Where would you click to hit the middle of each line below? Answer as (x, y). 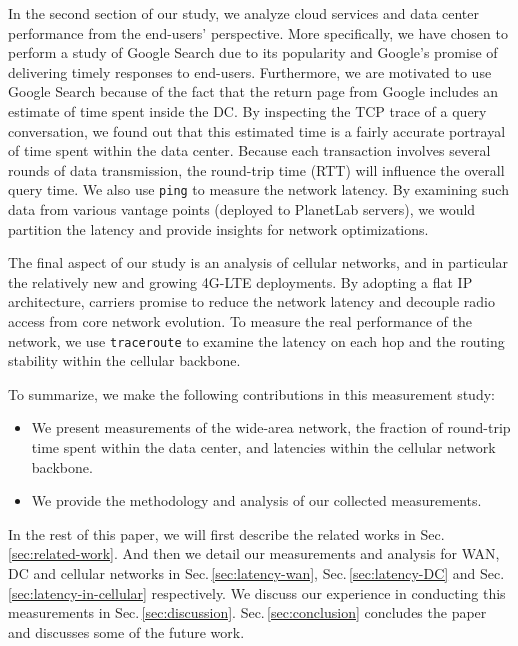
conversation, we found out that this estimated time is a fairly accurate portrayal (257, 130)
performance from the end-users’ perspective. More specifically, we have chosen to (258, 32)
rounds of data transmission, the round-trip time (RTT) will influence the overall (256, 169)
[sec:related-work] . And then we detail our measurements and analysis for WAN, (254, 553)
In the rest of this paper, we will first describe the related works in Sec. (226, 533)
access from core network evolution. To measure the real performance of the (240, 320)
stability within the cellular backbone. (124, 360)
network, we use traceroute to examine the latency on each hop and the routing (256, 340)
